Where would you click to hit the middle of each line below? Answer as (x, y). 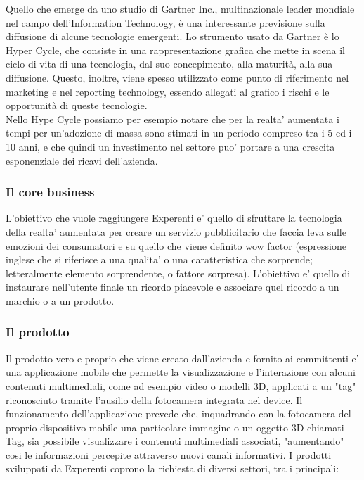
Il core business (50, 192)
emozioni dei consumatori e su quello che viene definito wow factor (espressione (176, 245)
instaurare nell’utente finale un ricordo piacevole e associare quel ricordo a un (173, 287)
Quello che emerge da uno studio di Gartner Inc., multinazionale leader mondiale (180, 8)
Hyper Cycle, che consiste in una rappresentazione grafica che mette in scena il (176, 50)
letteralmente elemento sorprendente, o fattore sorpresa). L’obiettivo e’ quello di (178, 273)
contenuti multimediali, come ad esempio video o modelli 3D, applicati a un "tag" (181, 385)
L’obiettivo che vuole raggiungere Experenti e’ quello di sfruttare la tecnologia (174, 218)
